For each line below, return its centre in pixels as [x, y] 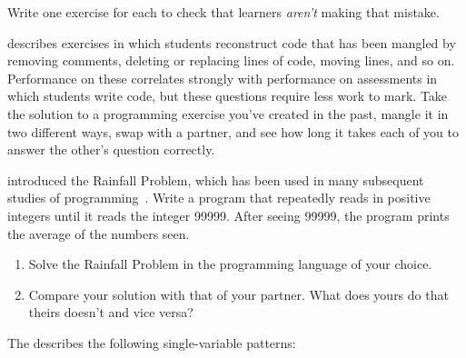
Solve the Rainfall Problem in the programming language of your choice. [230, 264]
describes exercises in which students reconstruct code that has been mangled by [232, 42]
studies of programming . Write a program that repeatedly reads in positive [219, 198]
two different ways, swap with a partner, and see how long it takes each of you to [233, 131]
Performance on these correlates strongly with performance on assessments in [223, 78]
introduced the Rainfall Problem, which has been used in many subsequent [216, 179]
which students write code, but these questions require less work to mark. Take [228, 96]
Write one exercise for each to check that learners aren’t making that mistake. [223, 12]
